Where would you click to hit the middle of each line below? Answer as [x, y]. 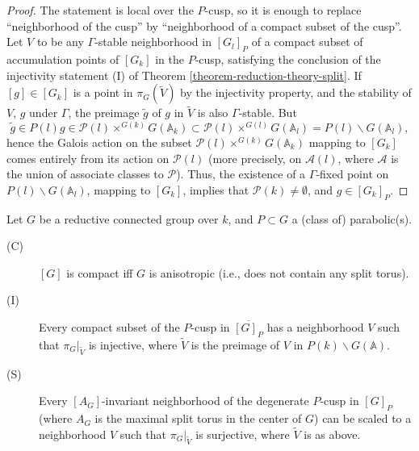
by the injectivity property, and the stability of [296, 92]
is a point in [103, 92]
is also [213, 113]
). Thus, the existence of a [241, 174]
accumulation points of [63, 58]
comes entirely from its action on [88, 158]
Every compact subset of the [109, 326]
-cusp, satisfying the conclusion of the [288, 58]
